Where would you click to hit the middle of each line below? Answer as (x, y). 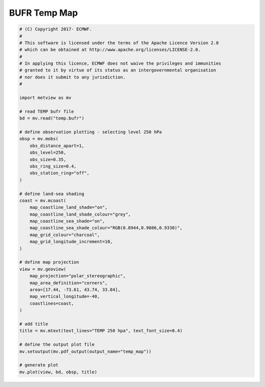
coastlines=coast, (52, 303)
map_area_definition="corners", (69, 283)
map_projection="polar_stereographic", (78, 276)
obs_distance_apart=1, (57, 145)
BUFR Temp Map (43, 13)
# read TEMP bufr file (47, 111)
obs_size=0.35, (48, 159)
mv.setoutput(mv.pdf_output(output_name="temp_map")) (85, 351)
